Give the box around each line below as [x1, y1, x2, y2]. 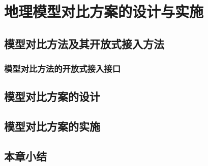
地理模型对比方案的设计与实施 [4, 1, 204, 22]
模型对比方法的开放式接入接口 [4, 62, 121, 75]
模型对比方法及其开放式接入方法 [4, 35, 164, 51]
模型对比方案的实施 [4, 118, 100, 134]
